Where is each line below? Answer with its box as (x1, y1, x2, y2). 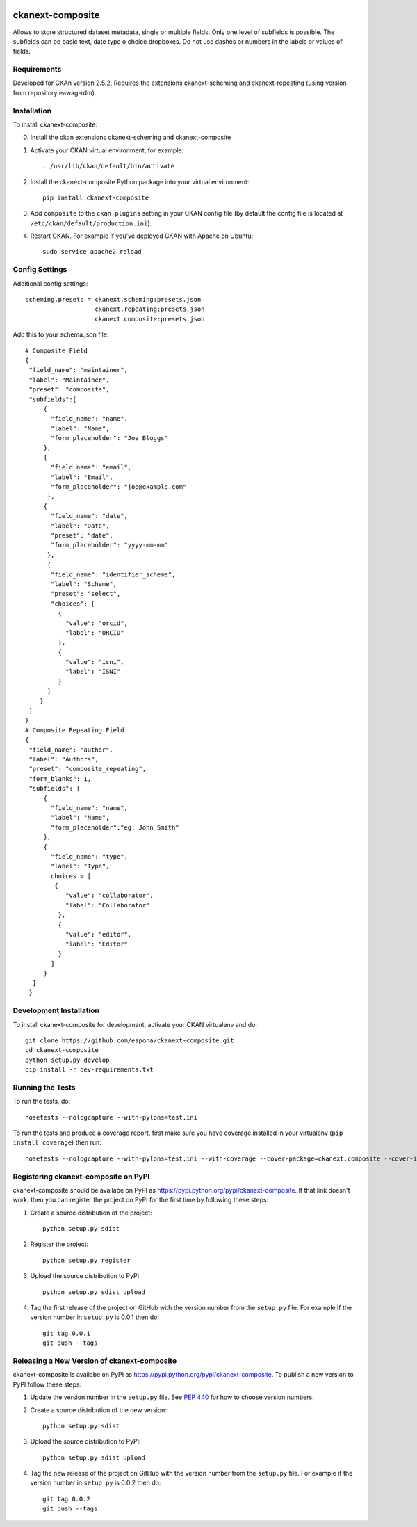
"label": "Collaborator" (65, 901, 150, 909)
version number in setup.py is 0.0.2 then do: (30, 1478, 161, 1487)
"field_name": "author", (28, 745, 114, 754)
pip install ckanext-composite (42, 193, 149, 202)
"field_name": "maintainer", (28, 366, 129, 374)
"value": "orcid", (65, 619, 129, 627)
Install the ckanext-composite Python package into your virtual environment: (30, 177, 250, 186)
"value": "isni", (65, 658, 124, 666)
